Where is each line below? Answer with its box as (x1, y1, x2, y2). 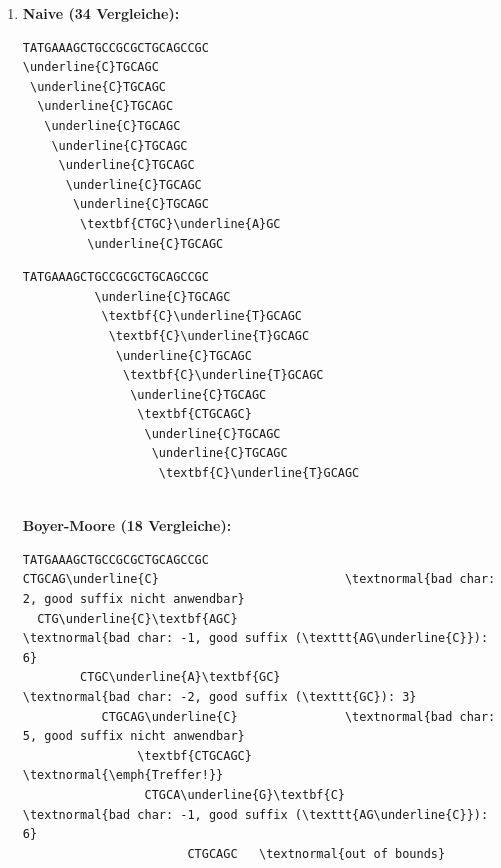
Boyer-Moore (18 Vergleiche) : (22, 515, 232, 536)
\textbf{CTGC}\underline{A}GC (80, 216, 281, 231)
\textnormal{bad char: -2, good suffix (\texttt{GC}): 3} (22, 690, 417, 704)
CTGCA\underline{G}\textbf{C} (144, 787, 345, 802)
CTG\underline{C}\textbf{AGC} (37, 611, 238, 626)
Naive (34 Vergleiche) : (22, 3, 180, 23)
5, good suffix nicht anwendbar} (22, 729, 245, 744)
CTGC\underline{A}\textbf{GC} (80, 670, 281, 685)
